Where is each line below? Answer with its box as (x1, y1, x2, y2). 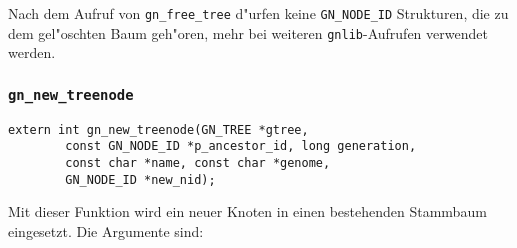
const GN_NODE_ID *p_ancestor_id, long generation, (65, 139, 417, 154)
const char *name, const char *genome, (65, 156, 331, 170)
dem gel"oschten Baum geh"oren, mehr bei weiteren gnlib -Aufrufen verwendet (8, 22, 488, 43)
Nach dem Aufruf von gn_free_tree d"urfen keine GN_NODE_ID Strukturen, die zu (8, 3, 509, 23)
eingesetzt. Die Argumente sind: (8, 220, 204, 241)
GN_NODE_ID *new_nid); (65, 172, 216, 187)
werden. (8, 42, 56, 63)
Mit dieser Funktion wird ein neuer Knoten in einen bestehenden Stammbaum (8, 201, 487, 222)
